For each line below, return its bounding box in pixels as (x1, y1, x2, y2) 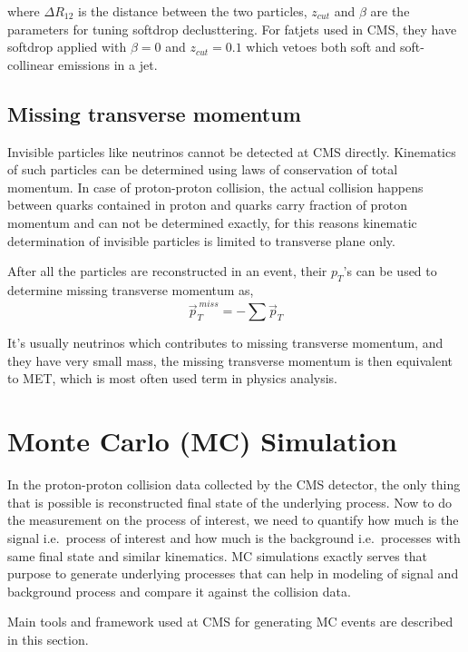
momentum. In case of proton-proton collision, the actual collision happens (7, 177, 424, 196)
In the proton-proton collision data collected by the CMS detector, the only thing (7, 475, 461, 494)
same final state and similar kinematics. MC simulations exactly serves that (7, 546, 428, 565)
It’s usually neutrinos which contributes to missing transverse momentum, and (7, 333, 444, 352)
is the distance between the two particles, (78, 2, 307, 20)
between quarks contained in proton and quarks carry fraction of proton (7, 195, 408, 214)
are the (370, 2, 410, 20)
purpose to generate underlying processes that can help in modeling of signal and (7, 564, 459, 583)
